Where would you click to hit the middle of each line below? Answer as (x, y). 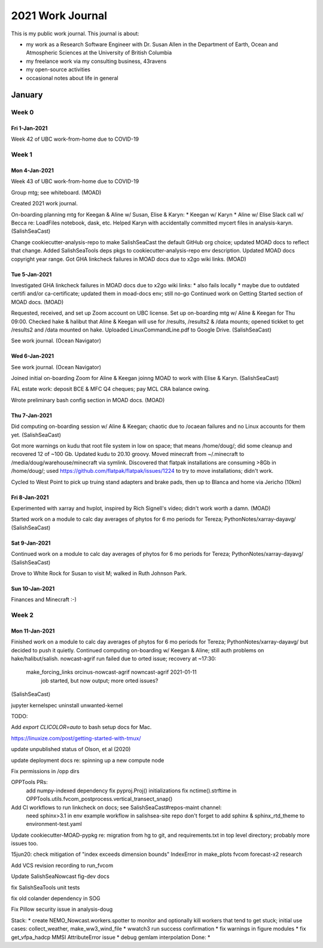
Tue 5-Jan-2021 (31, 274)
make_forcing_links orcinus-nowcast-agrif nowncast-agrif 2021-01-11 (111, 672)
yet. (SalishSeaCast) (36, 434)
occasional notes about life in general (72, 78)
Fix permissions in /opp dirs (45, 771)
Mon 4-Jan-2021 (32, 171)
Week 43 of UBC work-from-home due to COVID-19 (75, 181)
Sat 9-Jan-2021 (31, 543)
